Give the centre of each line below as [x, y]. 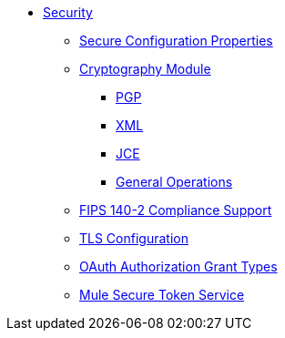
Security [68, 12]
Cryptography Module [145, 69]
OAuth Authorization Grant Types [178, 266]
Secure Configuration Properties [176, 41]
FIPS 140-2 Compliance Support [176, 210]
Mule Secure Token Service [162, 295]
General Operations [174, 182]
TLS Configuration [134, 238]
